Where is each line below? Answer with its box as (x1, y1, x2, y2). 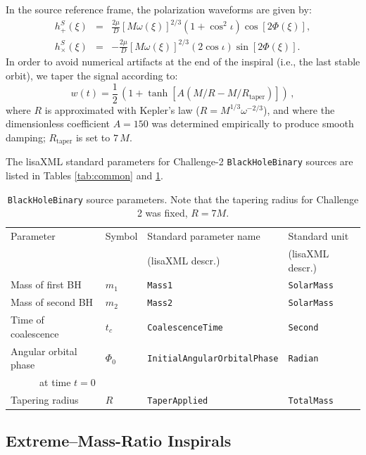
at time (39, 375, 71, 390)
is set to (75, 129, 111, 144)
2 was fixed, (137, 205, 188, 220)
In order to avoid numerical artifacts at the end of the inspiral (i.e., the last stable (6, 54, 360, 69)
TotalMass (288, 395, 334, 406)
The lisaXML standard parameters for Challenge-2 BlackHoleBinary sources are (6, 154, 353, 169)
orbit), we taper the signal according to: (6, 68, 178, 83)
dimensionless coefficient (6, 116, 110, 131)
